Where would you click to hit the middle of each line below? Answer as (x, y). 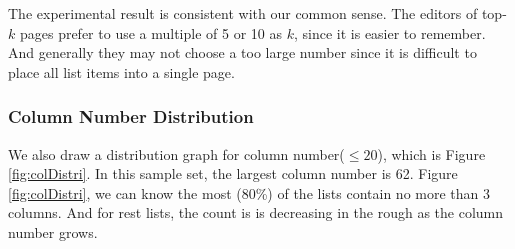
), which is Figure (431, 153)
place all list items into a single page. (121, 71)
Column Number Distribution (131, 116)
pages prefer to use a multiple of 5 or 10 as (150, 32)
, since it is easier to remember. (389, 32)
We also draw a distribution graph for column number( (176, 153)
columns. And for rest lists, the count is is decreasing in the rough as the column (256, 212)
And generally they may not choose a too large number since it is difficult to (242, 52)
